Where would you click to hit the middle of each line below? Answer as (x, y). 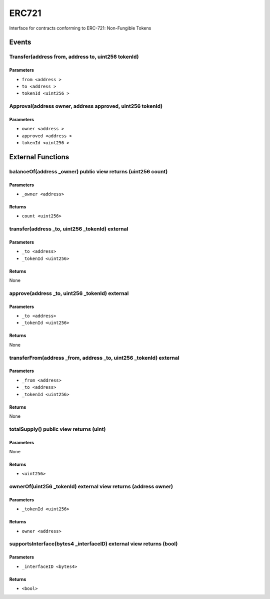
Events (20, 42)
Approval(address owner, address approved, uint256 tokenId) (86, 106)
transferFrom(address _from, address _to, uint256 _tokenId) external (94, 358)
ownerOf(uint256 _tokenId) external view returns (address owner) (91, 487)
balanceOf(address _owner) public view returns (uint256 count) (88, 171)
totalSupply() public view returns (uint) (57, 429)
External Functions (39, 157)
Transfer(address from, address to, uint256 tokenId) (74, 57)
